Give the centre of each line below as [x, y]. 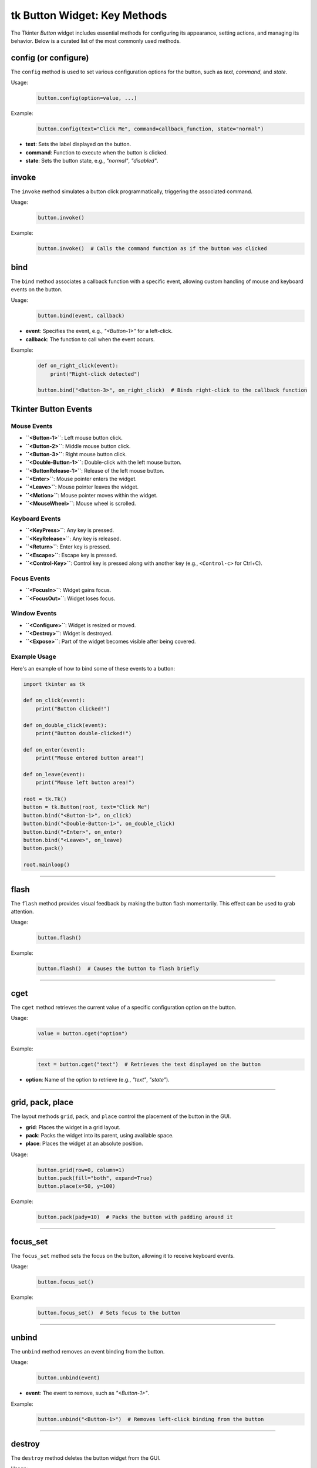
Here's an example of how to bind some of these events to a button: [93, 668]
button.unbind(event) [69, 1378]
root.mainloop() [47, 865]
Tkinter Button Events [52, 409]
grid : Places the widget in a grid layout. [73, 1127]
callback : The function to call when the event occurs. [90, 339]
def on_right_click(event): [78, 366]
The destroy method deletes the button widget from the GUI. [86, 1458]
